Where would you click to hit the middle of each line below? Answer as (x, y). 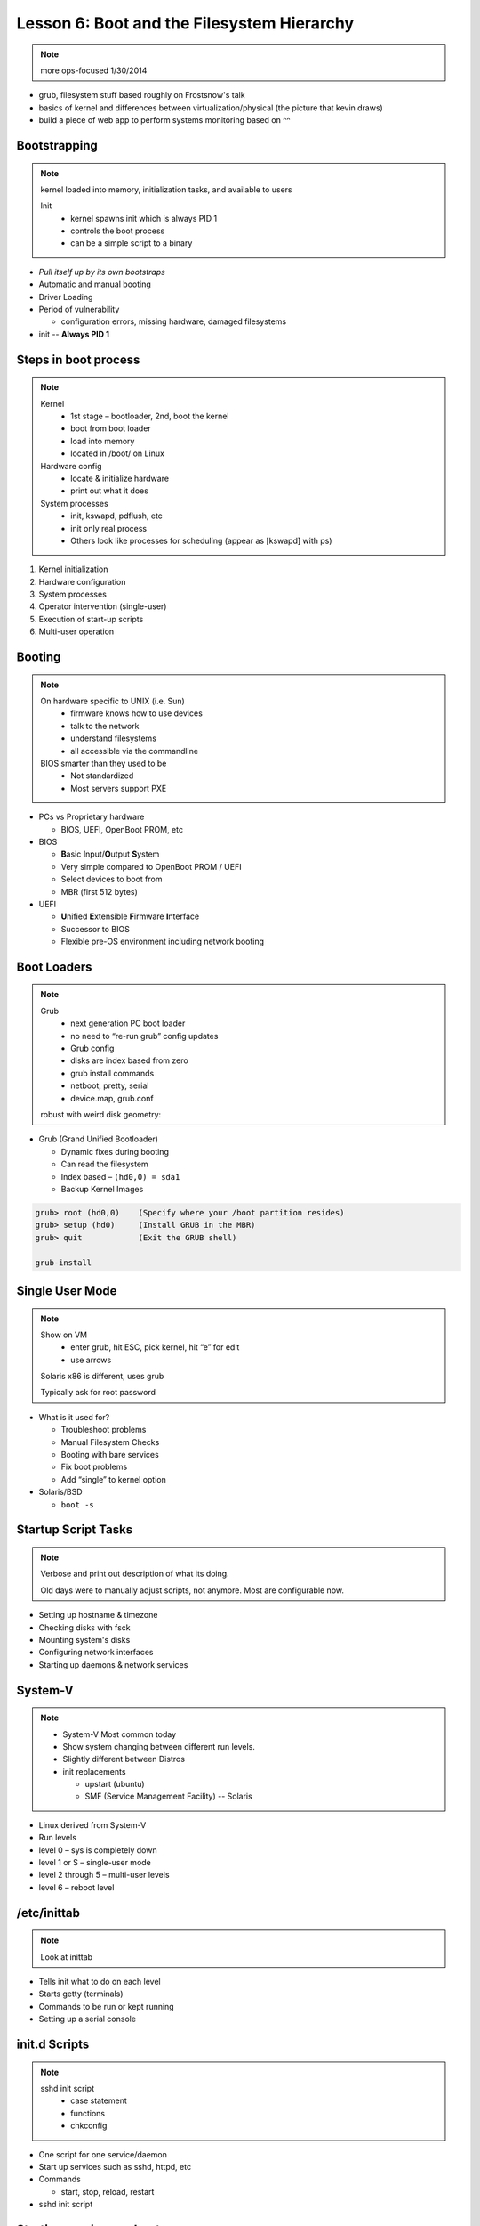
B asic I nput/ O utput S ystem (110, 854)
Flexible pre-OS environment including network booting (163, 942)
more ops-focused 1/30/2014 (94, 70)
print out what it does (109, 491)
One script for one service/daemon (103, 2154)
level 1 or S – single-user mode (95, 1863)
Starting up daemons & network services (113, 1664)
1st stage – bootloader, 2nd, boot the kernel (150, 416)
